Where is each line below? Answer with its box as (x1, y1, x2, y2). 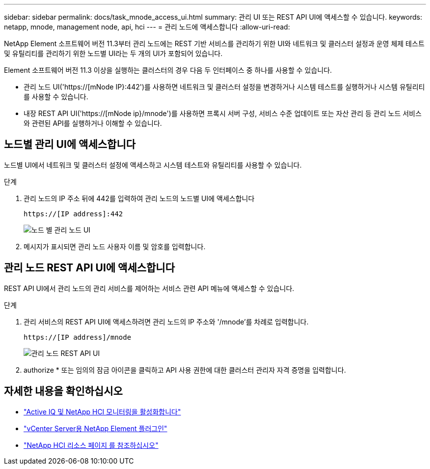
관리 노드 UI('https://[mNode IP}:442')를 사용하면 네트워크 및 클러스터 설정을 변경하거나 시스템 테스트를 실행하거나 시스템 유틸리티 (24, 83, 425, 91)
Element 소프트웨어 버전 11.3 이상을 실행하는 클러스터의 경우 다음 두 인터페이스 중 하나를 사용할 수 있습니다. (4, 66, 332, 74)
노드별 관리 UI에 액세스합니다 (4, 138, 136, 151)
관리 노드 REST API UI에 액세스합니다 (4, 262, 175, 274)
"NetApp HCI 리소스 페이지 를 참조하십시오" (24, 440, 159, 449)
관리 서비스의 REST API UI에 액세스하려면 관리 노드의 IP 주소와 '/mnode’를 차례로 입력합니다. (24, 317, 309, 326)
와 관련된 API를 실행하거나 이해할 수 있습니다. (24, 119, 162, 127)
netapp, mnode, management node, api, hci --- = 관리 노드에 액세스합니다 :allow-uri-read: (4, 23, 290, 31)
